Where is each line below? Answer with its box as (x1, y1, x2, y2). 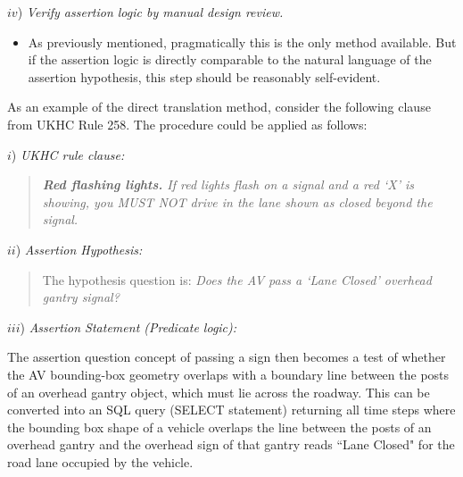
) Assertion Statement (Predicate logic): (20, 317, 237, 336)
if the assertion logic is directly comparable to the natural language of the (28, 50, 432, 69)
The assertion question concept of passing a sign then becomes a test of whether (7, 347, 446, 366)
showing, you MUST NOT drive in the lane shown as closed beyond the (42, 192, 433, 211)
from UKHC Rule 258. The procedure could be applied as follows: (7, 114, 368, 133)
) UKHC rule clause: (11, 145, 125, 163)
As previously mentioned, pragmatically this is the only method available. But (28, 32, 457, 51)
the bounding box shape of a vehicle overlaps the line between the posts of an (7, 417, 432, 436)
